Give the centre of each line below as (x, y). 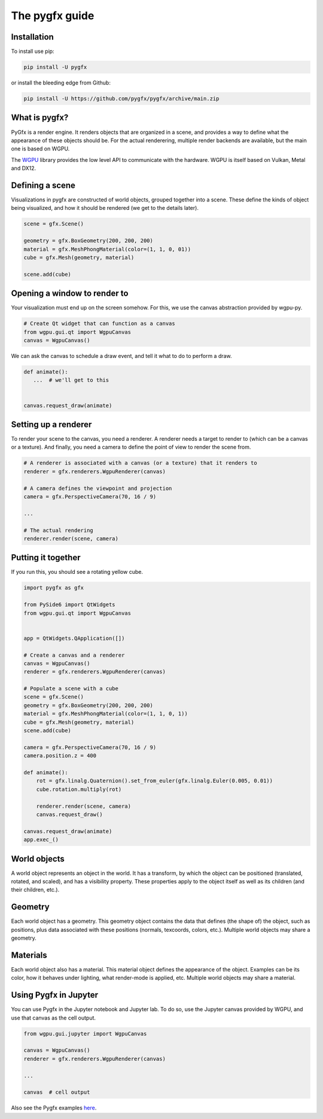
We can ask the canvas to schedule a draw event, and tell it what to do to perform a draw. (122, 356)
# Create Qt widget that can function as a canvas (100, 324)
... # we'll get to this (71, 380)
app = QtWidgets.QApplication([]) (74, 638)
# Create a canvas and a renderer (74, 655)
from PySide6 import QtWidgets (70, 605)
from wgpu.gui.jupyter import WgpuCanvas (85, 1034)
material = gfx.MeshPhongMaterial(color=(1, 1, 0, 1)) (106, 714)
